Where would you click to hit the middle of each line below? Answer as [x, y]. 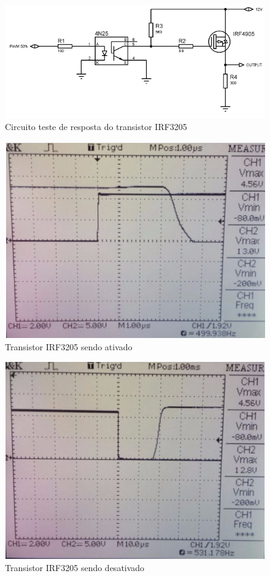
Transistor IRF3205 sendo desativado [75, 568]
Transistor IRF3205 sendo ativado [69, 346]
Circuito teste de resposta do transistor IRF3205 [96, 127]
